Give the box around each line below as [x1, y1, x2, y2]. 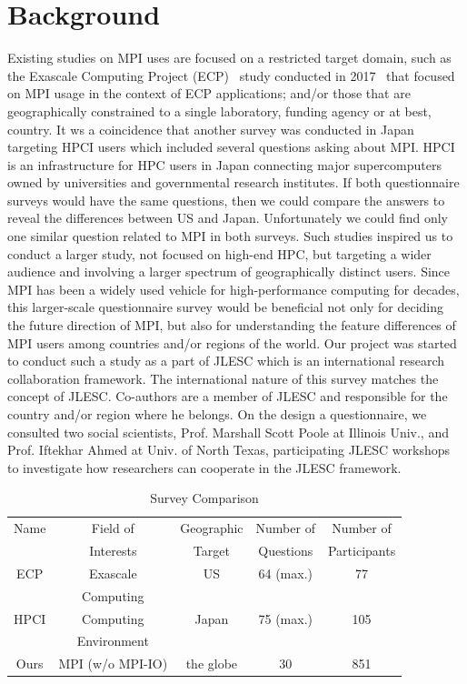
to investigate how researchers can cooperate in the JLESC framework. [7, 458, 402, 477]
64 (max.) [258, 563, 313, 582]
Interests [89, 541, 137, 560]
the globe [185, 654, 238, 673]
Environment [76, 631, 149, 650]
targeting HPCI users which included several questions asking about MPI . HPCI [7, 137, 455, 156]
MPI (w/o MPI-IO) [58, 654, 168, 673]
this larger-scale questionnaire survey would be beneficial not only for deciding [7, 297, 444, 317]
